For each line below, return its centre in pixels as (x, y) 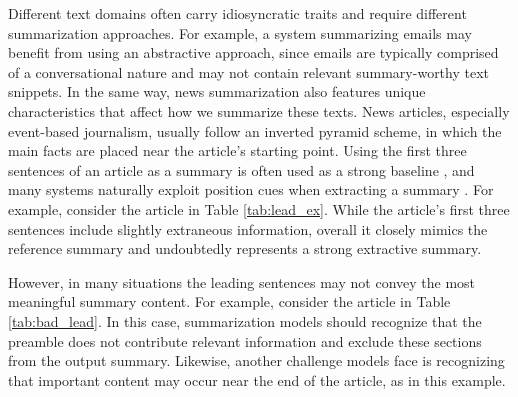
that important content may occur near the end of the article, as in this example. (257, 379)
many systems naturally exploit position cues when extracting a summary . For (251, 189)
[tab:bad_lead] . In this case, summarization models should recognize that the (245, 320)
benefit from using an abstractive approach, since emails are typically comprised (253, 52)
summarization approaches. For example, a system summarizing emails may (240, 32)
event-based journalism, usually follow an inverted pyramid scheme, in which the (255, 130)
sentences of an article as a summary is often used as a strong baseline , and (241, 169)
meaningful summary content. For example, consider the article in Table (229, 301)
